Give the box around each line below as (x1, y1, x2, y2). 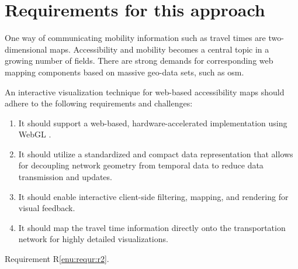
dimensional (5, 43, 47, 55)
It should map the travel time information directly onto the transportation (18, 221, 286, 233)
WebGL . (18, 128, 51, 140)
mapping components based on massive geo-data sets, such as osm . (5, 65, 244, 78)
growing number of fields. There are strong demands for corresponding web (5, 54, 273, 67)
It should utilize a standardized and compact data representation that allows (18, 147, 293, 160)
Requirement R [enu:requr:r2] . (5, 253, 109, 265)
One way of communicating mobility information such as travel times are (5, 32, 266, 44)
